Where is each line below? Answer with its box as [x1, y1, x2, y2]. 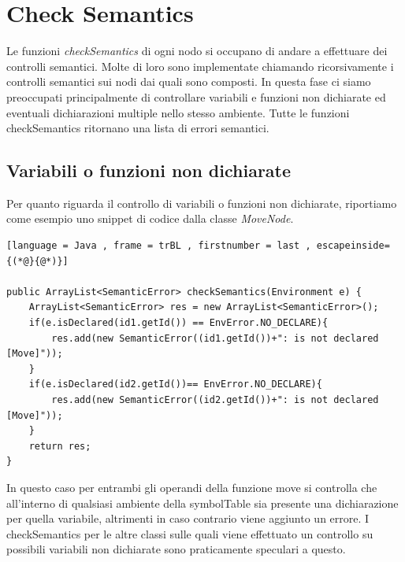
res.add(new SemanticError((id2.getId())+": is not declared [51, 394, 379, 406]
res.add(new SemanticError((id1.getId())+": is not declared [51, 332, 379, 344]
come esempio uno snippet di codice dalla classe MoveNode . [6, 210, 294, 227]
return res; [28, 440, 91, 452]
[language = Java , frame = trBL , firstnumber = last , [6, 240, 311, 252]
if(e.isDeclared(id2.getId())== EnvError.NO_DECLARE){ [28, 379, 322, 390]
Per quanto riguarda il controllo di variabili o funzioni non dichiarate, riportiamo [6, 194, 397, 211]
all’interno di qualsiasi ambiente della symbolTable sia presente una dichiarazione [6, 494, 399, 511]
